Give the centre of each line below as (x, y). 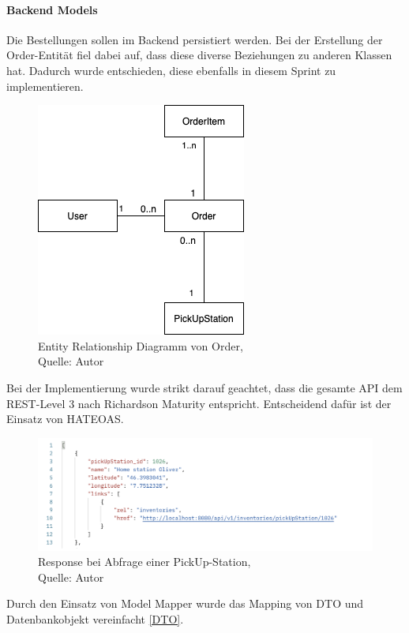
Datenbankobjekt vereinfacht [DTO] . (95, 618)
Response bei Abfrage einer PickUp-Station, (144, 562)
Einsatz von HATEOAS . (65, 419)
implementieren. (45, 86)
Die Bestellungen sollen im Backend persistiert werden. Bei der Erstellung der (195, 39)
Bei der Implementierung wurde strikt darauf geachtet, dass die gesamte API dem (204, 387)
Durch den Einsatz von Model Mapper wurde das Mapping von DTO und (185, 603)
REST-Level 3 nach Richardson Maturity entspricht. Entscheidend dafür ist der (199, 403)
